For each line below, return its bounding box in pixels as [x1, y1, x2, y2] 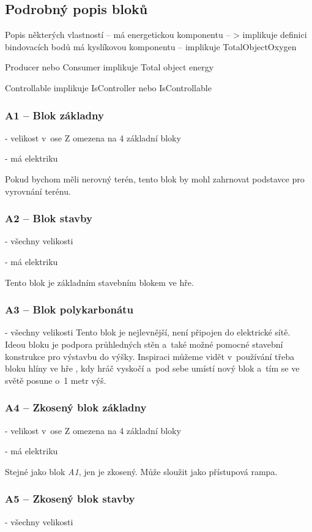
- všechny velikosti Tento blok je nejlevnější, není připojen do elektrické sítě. [5, 326, 291, 339]
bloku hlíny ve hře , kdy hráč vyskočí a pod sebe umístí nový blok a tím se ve [5, 362, 300, 375]
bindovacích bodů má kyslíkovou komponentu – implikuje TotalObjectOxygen [5, 40, 297, 53]
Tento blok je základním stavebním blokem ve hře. [5, 275, 194, 288]
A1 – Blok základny [5, 107, 104, 122]
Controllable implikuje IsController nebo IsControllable [5, 81, 212, 94]
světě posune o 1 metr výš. [5, 373, 106, 386]
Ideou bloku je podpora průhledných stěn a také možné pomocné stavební [5, 337, 283, 350]
